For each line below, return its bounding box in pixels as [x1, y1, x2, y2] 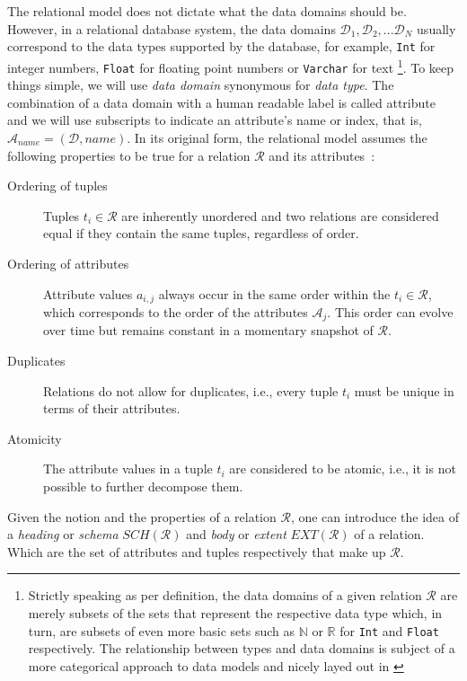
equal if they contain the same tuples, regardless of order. [43, 224, 359, 243]
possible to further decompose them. [43, 476, 243, 495]
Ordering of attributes [7, 253, 129, 272]
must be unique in [354, 381, 454, 400]
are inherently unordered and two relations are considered [121, 206, 439, 225]
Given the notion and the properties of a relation [7, 507, 277, 526]
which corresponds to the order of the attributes [43, 302, 308, 321]
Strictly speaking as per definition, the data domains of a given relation [28, 586, 422, 605]
